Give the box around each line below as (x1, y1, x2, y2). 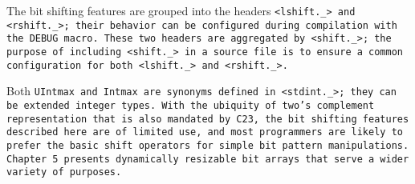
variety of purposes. (6, 166, 122, 178)
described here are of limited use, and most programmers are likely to (6, 126, 403, 138)
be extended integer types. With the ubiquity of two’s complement (6, 99, 375, 111)
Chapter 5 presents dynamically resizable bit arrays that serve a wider (6, 153, 409, 165)
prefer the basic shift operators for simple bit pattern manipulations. (6, 139, 409, 151)
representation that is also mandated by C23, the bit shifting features (6, 113, 409, 125)
